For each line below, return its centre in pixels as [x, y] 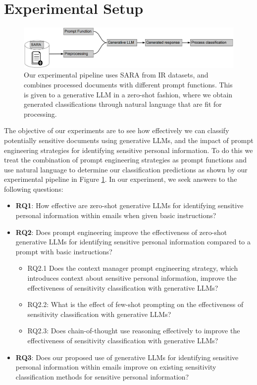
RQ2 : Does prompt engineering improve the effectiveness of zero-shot [121, 232]
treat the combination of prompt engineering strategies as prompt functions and [126, 160]
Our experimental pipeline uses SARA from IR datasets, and [116, 75]
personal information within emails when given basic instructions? [116, 215]
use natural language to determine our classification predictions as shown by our [126, 169]
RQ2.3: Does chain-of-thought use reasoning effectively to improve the [134, 331]
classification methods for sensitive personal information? [102, 376]
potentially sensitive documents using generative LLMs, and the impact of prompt [129, 140]
